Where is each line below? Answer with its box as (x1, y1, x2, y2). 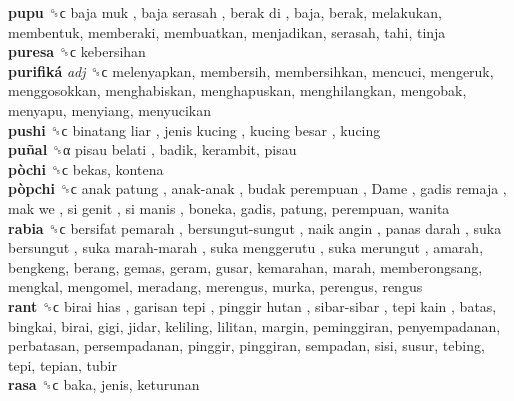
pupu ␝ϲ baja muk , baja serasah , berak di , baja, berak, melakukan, (8, 2, 442, 22)
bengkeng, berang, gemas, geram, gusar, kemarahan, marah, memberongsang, (8, 256, 483, 277)
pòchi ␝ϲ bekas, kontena (8, 158, 164, 179)
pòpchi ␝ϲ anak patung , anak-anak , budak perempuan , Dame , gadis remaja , (8, 178, 507, 199)
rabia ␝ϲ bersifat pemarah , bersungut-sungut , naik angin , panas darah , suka (8, 217, 502, 238)
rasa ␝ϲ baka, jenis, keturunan (8, 374, 200, 395)
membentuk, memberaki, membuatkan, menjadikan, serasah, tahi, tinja (8, 21, 446, 42)
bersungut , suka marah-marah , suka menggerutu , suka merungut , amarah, (8, 237, 484, 258)
